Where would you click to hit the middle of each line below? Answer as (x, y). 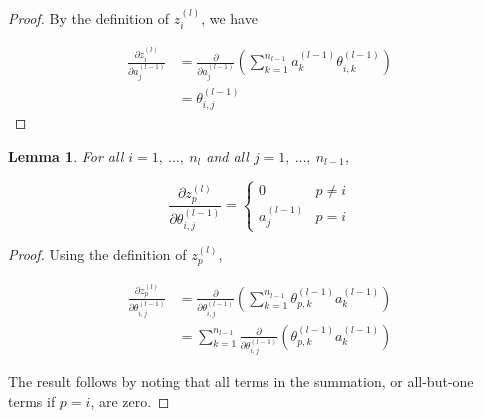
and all (227, 155)
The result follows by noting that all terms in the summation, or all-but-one (241, 381)
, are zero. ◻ (130, 401)
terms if (32, 401)
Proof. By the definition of (89, 17)
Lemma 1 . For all (66, 155)
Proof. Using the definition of (97, 254)
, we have (229, 17)
